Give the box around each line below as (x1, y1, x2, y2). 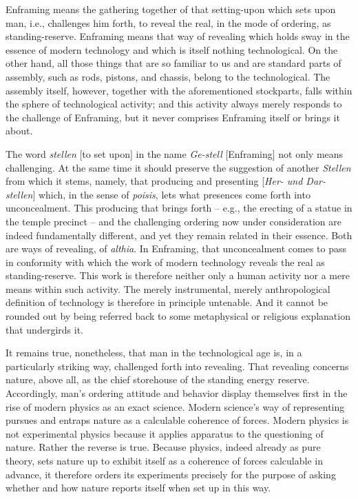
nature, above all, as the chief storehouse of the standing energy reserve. (6, 372, 310, 387)
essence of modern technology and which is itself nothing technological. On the (6, 42, 338, 57)
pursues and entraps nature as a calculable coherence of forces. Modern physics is (6, 413, 349, 427)
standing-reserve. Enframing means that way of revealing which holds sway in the (6, 29, 350, 43)
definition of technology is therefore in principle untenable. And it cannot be (6, 295, 328, 309)
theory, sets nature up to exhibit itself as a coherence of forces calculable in (6, 454, 323, 467)
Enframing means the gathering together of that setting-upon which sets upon (6, 2, 336, 16)
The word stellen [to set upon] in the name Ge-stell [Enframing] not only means (6, 146, 344, 161)
